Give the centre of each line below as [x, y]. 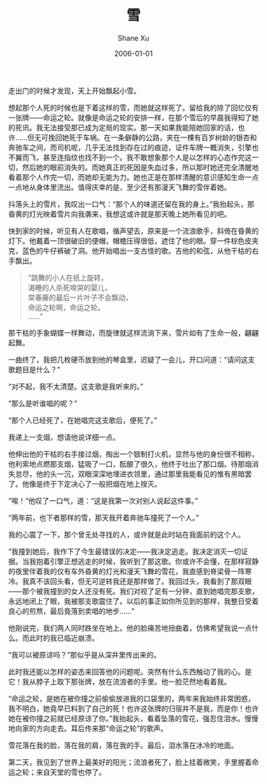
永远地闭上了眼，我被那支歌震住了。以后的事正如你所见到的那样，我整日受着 [133, 601]
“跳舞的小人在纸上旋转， [68, 278]
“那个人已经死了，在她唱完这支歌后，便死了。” [83, 420]
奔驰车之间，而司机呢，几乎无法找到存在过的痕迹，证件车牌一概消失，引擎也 [133, 147]
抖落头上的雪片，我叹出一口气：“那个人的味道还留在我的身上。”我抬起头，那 [132, 204]
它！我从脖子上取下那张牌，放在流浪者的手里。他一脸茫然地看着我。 [120, 681]
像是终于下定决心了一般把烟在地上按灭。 [95, 483]
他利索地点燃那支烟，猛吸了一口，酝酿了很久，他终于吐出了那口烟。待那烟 [130, 464]
